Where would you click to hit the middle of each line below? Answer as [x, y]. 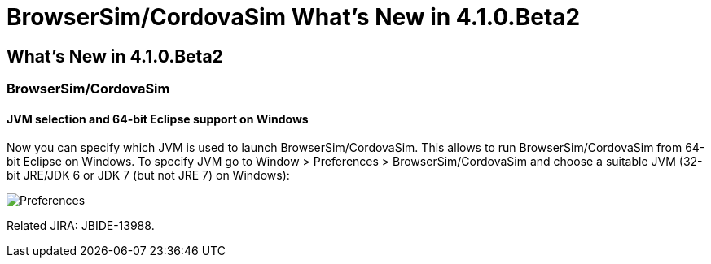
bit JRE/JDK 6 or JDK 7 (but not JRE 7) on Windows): [148, 175]
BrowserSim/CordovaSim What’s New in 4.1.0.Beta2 [294, 17]
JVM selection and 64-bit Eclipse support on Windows [158, 119]
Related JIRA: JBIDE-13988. [81, 226]
